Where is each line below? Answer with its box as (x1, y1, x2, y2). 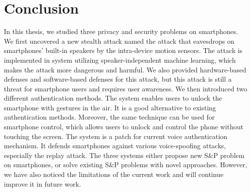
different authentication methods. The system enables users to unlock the (4, 93, 222, 103)
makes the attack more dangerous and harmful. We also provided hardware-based (4, 64, 247, 74)
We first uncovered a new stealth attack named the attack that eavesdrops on (4, 35, 234, 46)
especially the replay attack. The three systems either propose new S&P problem (4, 150, 245, 160)
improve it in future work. (4, 178, 81, 189)
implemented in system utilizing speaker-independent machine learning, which (4, 54, 236, 65)
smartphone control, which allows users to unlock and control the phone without (4, 122, 244, 132)
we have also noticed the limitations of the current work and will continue (4, 169, 224, 179)
